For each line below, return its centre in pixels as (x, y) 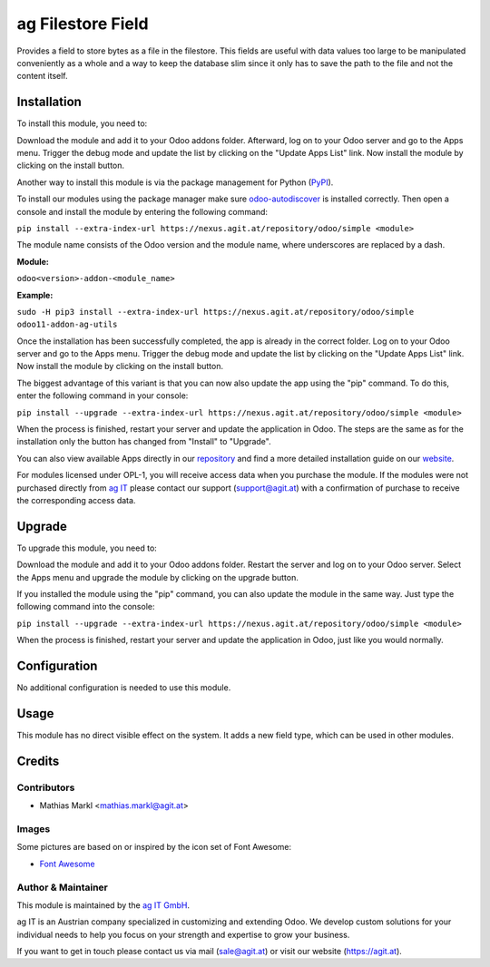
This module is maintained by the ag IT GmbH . (103, 905)
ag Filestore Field (83, 24)
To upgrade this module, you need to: (87, 548)
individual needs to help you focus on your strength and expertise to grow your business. (183, 934)
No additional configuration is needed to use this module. (124, 688)
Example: (35, 295)
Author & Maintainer (62, 887)
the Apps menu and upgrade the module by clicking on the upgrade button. (157, 577)
